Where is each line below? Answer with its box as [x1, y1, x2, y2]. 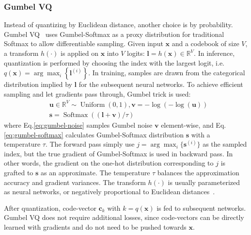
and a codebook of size [172, 38, 239, 49]
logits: [127, 48, 145, 58]
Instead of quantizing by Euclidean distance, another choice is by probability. [4, 19, 233, 30]
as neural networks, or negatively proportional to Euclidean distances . [4, 186, 215, 197]
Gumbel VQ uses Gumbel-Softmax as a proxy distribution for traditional [4, 29, 224, 39]
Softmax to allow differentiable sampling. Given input [4, 38, 163, 49]
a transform [4, 48, 39, 58]
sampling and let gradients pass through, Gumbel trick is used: [4, 88, 191, 99]
